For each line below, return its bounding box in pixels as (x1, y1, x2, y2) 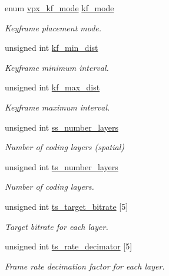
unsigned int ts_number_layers (5, 160, 118, 173)
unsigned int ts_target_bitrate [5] (5, 200, 128, 212)
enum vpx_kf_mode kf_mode (5, 2, 114, 14)
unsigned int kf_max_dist (5, 81, 100, 93)
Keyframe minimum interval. (5, 61, 109, 73)
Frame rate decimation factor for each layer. (5, 259, 165, 272)
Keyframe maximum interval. (5, 100, 110, 113)
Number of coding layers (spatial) (5, 141, 124, 153)
